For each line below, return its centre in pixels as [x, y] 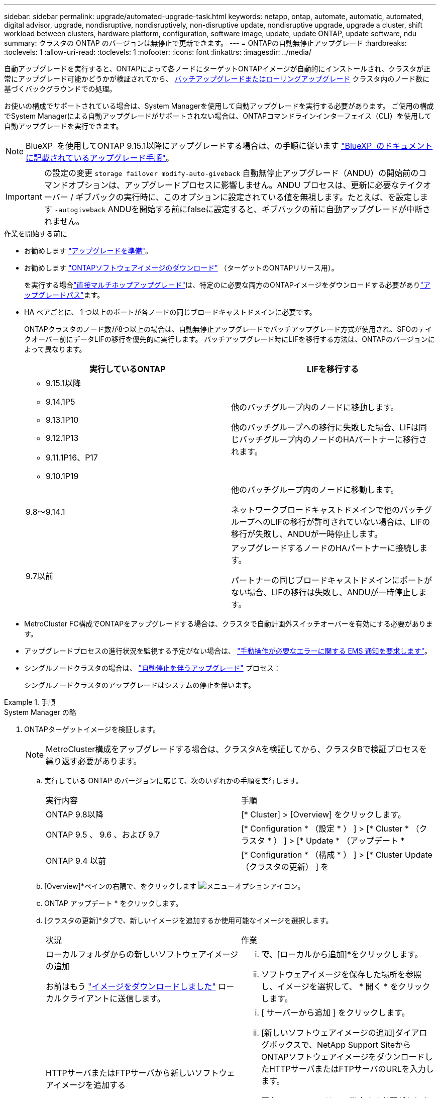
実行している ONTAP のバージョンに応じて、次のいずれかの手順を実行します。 [174, 781]
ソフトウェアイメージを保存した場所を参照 [341, 974]
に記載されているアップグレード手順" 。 [100, 158]
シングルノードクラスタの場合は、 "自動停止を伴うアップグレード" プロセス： [152, 668]
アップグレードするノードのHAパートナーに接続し [325, 548]
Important [24, 197]
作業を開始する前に [36, 234]
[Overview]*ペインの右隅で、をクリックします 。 [175, 886]
